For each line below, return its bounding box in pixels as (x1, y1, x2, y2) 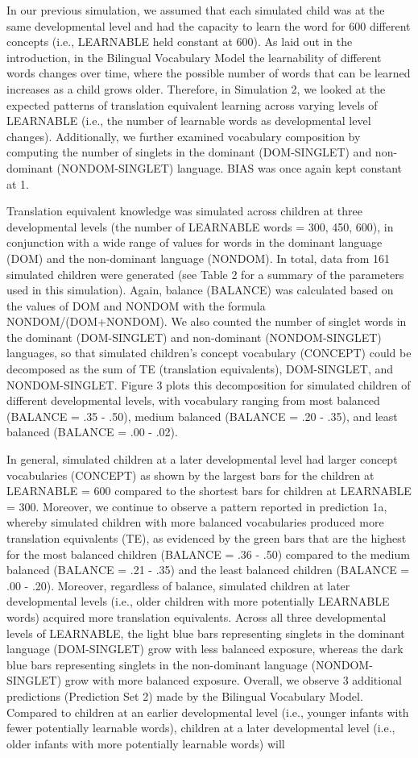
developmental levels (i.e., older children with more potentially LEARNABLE (6, 593, 390, 610)
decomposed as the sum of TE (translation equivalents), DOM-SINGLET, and (6, 360, 394, 377)
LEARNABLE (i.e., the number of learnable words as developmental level (6, 112, 371, 129)
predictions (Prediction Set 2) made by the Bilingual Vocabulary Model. (6, 687, 363, 704)
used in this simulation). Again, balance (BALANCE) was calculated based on (6, 281, 394, 298)
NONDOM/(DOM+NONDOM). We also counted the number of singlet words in (6, 313, 407, 330)
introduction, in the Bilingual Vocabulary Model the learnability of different (6, 48, 382, 65)
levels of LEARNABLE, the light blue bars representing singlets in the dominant (6, 624, 405, 641)
